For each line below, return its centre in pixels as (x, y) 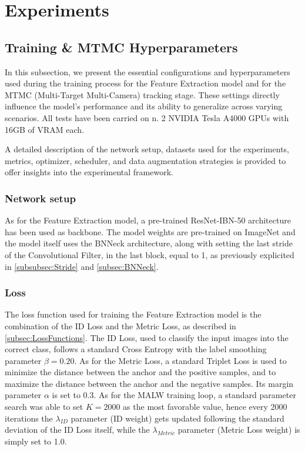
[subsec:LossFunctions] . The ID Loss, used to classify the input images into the (147, 337)
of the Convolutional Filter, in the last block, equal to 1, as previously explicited (150, 254)
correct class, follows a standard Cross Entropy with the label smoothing (136, 349)
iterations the (29, 418)
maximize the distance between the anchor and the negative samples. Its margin (149, 383)
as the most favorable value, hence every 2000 (205, 407)
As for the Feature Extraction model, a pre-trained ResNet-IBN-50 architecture (148, 220)
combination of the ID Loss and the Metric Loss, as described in (120, 325)
